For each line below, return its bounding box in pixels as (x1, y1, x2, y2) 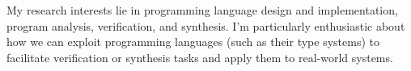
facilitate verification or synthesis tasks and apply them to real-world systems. (6, 48, 393, 65)
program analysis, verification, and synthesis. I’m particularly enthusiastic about (6, 17, 405, 34)
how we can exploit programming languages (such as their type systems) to (6, 33, 379, 50)
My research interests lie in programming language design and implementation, (6, 2, 398, 18)
